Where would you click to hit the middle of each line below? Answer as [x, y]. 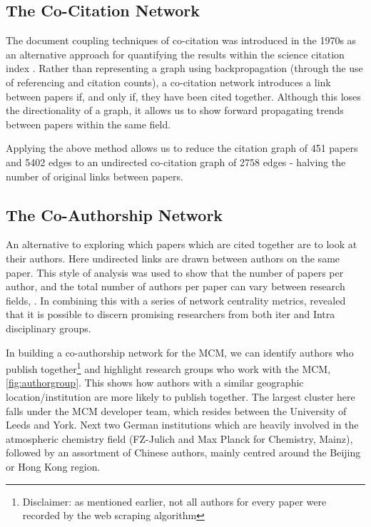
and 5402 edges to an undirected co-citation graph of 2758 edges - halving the [176, 162]
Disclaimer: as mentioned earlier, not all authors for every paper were [174, 501]
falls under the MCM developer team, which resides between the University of [176, 410]
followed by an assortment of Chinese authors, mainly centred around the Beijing [183, 452]
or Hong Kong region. [53, 466]
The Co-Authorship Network [115, 214]
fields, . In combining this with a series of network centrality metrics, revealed [176, 300]
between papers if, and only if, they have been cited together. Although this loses [183, 96]
